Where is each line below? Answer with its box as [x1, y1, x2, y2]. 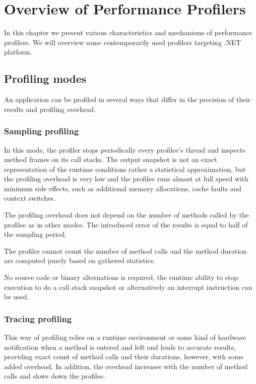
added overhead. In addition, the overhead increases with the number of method [4, 361, 248, 371]
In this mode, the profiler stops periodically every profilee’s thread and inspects [4, 144, 246, 155]
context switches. [4, 193, 56, 203]
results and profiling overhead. [4, 104, 96, 114]
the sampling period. [4, 229, 67, 239]
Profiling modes [4, 71, 86, 86]
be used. [4, 291, 29, 302]
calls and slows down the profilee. [4, 371, 106, 381]
